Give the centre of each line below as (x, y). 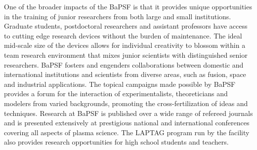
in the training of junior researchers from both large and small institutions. (118, 16)
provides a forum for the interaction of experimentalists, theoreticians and (116, 94)
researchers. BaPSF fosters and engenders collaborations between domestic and (124, 64)
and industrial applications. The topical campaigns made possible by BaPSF (120, 84)
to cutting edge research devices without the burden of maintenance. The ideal (123, 35)
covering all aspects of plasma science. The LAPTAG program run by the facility (127, 132)
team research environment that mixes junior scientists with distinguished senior (126, 55)
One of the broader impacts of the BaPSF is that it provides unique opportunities (128, 6)
